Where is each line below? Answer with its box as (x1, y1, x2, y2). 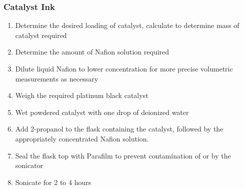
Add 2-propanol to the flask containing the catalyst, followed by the (15, 123, 223, 134)
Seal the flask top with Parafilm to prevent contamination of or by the (15, 150, 231, 160)
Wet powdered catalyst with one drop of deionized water (15, 106, 189, 117)
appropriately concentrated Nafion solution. (15, 133, 149, 143)
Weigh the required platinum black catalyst (15, 90, 148, 100)
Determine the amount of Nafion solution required (15, 46, 169, 57)
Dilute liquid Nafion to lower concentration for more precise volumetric (15, 63, 233, 73)
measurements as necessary (15, 73, 98, 83)
